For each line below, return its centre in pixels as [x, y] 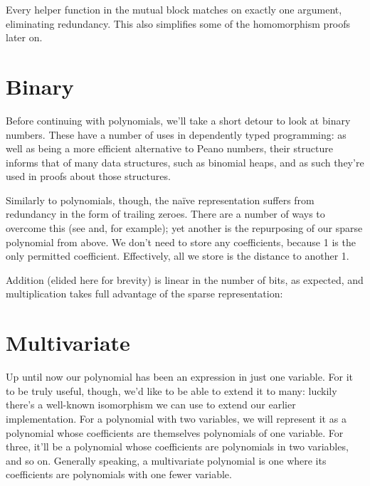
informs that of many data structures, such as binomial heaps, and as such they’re [185, 162]
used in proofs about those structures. [88, 176]
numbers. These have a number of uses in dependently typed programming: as [176, 134]
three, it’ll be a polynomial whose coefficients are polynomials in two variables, [177, 447]
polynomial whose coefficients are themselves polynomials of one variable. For [175, 432]
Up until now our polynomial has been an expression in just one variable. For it [179, 377]
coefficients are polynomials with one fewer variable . [119, 474]
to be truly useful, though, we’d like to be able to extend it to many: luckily [171, 390]
